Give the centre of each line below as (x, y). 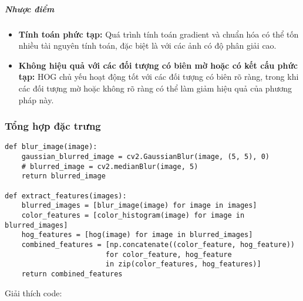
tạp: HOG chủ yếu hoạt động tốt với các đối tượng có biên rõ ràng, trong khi (159, 77)
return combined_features (72, 274)
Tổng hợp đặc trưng (53, 126)
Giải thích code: (33, 292)
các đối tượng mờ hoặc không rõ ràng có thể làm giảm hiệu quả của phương (155, 88)
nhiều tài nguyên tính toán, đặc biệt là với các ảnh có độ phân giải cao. (147, 45)
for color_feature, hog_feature (169, 254)
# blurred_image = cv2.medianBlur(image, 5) (110, 166)
